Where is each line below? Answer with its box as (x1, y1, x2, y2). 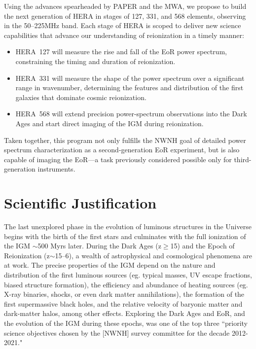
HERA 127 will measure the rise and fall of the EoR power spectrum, (15, 46, 227, 57)
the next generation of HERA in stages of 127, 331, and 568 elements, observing (4, 10, 246, 21)
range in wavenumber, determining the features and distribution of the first (15, 82, 244, 93)
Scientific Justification (4, 193, 157, 213)
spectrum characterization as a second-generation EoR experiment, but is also (4, 144, 240, 155)
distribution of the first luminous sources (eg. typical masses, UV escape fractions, (4, 270, 252, 279)
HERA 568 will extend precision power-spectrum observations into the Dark (15, 108, 247, 119)
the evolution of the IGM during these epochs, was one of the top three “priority (4, 317, 248, 328)
